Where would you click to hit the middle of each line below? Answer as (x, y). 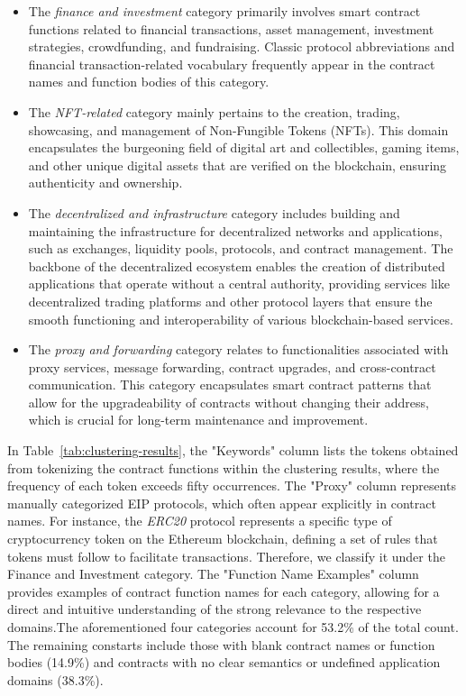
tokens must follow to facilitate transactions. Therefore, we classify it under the (226, 556)
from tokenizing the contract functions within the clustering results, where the (224, 467)
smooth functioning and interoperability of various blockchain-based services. (241, 319)
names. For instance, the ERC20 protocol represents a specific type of (200, 521)
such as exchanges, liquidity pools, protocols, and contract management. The (241, 248)
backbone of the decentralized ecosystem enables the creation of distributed (237, 266)
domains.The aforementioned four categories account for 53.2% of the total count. (233, 627)
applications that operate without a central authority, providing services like (239, 284)
